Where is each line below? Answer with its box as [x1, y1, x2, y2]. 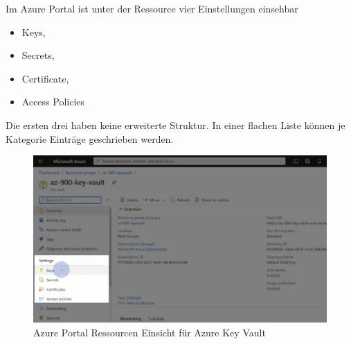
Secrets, [21, 48, 55, 62]
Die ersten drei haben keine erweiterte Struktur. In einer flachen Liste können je [6, 117, 345, 132]
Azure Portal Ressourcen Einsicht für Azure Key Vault [33, 325, 266, 339]
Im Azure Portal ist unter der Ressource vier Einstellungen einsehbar [6, 1, 298, 15]
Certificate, [21, 71, 69, 85]
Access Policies [21, 94, 85, 109]
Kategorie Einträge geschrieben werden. [6, 131, 174, 146]
